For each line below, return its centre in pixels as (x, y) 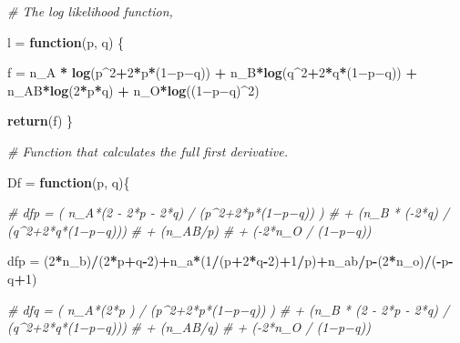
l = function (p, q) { (66, 41)
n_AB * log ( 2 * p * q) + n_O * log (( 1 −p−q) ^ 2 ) (133, 90)
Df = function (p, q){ (69, 182)
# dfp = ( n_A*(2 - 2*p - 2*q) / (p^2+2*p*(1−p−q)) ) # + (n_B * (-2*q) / (229, 212)
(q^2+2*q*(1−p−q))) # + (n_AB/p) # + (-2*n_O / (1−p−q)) (189, 230)
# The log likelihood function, (90, 11)
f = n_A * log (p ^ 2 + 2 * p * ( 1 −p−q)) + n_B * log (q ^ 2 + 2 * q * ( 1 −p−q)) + (212, 72)
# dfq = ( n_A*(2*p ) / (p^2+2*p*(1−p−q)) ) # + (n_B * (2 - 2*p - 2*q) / (229, 309)
